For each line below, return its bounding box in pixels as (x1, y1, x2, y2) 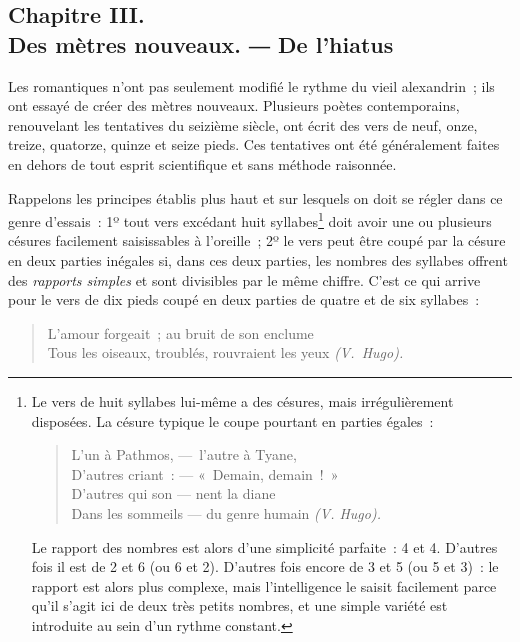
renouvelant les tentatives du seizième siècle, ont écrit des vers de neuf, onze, (8, 114, 478, 135)
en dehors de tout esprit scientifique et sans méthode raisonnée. (8, 153, 397, 174)
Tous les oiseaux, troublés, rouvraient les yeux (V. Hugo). (47, 342, 404, 363)
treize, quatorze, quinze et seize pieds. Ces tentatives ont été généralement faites (8, 134, 500, 155)
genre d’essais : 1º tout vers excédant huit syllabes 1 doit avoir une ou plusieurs (8, 208, 492, 231)
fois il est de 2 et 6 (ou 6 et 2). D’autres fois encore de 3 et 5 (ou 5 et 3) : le (31, 556, 499, 577)
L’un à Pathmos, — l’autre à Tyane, (71, 444, 297, 465)
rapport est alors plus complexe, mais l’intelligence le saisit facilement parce (31, 575, 497, 596)
